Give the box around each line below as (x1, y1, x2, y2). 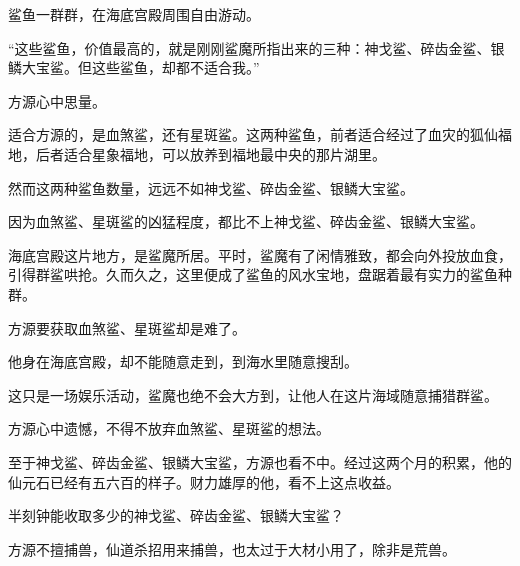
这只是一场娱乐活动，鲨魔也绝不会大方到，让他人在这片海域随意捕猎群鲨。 (8, 384, 498, 405)
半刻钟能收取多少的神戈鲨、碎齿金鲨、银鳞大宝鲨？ (8, 505, 344, 526)
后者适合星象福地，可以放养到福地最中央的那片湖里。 (35, 143, 386, 164)
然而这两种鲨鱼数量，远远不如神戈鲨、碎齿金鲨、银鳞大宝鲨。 (8, 177, 414, 198)
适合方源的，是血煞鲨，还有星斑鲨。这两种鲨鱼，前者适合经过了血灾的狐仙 (8, 124, 498, 145)
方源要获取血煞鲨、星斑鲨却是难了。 (8, 317, 246, 338)
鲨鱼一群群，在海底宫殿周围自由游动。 (8, 4, 260, 24)
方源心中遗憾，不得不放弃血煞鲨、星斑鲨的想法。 (8, 418, 330, 439)
